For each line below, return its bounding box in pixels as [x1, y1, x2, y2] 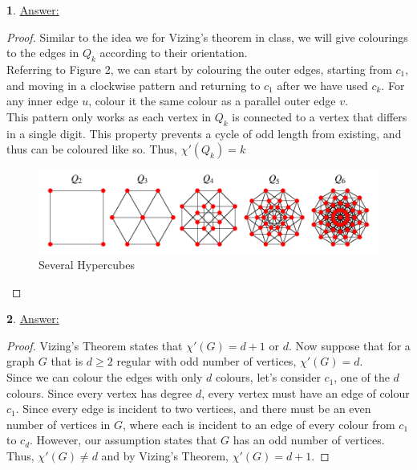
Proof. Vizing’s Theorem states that [6, 337, 183, 354]
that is [51, 353, 83, 370]
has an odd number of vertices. [233, 431, 385, 448]
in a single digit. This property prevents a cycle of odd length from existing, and [6, 125, 402, 141]
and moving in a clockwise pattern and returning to [6, 76, 261, 93]
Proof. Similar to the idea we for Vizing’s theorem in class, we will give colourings [6, 28, 408, 45]
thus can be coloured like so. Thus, [6, 141, 177, 157]
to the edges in [6, 44, 79, 61]
